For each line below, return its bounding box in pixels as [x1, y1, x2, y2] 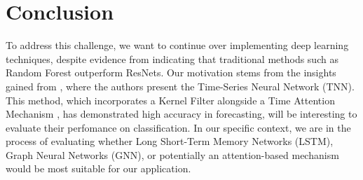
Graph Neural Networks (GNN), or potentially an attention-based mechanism [6, 147, 339, 162]
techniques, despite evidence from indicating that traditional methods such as [6, 51, 338, 66]
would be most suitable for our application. [6, 161, 191, 176]
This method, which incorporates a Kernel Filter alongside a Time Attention [6, 92, 335, 107]
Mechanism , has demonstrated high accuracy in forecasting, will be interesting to [6, 106, 357, 121]
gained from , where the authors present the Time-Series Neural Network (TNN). [6, 78, 355, 93]
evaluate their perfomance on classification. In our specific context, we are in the [6, 120, 351, 134]
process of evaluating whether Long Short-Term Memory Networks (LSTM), [6, 134, 334, 148]
